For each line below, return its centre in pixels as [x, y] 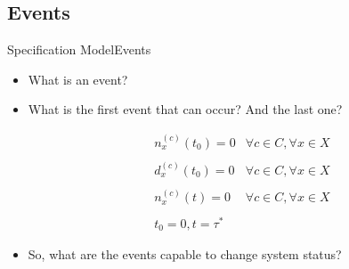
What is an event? [78, 79]
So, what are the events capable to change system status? [185, 254]
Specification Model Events [79, 49]
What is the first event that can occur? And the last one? [185, 109]
